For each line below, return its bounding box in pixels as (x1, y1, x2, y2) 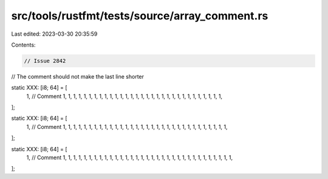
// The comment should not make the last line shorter (11, 73, 145, 80)
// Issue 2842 (24, 57, 66, 64)
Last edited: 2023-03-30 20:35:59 (11, 30, 98, 37)
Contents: (11, 41, 36, 48)
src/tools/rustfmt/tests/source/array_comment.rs (11, 9, 268, 22)
